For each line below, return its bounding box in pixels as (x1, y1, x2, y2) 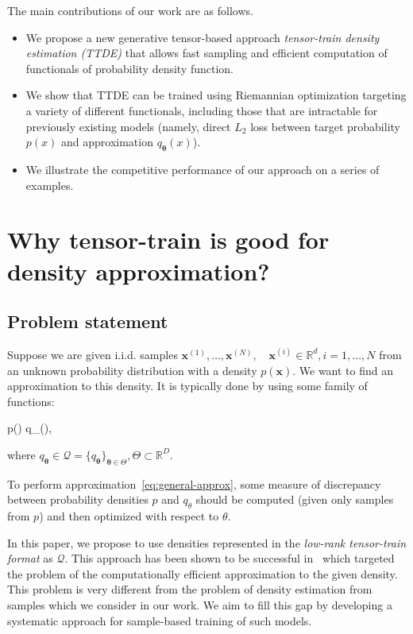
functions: (7, 392, 55, 409)
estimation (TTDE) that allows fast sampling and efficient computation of (25, 44, 388, 61)
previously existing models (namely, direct (25, 118, 231, 134)
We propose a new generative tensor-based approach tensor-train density (25, 29, 380, 45)
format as (7, 550, 53, 566)
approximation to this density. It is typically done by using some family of (7, 377, 368, 394)
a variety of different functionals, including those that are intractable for (25, 102, 378, 118)
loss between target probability (250, 118, 400, 134)
